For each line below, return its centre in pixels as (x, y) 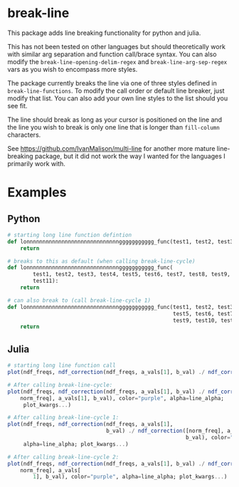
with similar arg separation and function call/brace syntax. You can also (112, 54)
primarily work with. (37, 163)
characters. (24, 135)
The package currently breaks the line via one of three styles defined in (112, 83)
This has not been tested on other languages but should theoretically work (117, 46)
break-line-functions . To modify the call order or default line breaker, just (116, 90)
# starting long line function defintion (70, 235)
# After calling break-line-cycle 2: (63, 457)
